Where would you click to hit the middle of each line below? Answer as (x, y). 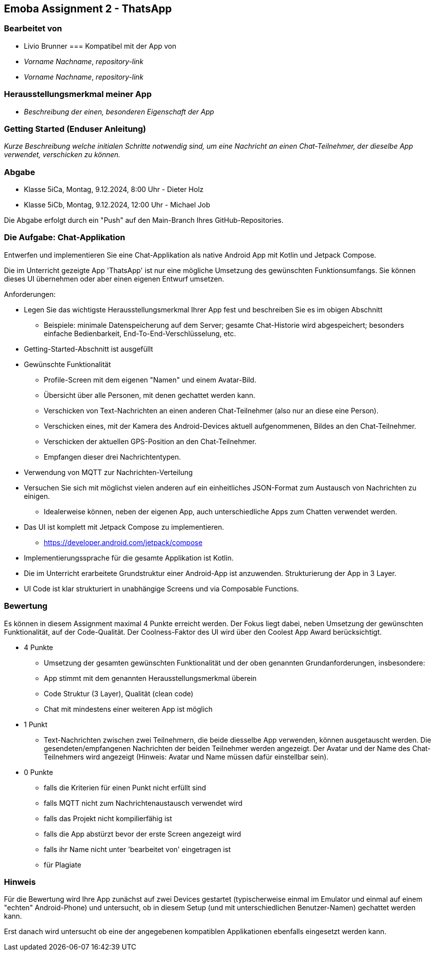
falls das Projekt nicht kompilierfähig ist (108, 818)
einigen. (37, 496)
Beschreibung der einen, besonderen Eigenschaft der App (119, 111)
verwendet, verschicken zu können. (62, 155)
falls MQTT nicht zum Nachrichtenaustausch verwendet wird (143, 803)
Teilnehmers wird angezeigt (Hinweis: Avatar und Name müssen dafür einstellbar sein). (186, 757)
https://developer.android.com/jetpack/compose (123, 542)
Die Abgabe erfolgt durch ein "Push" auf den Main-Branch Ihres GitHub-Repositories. (144, 220)
